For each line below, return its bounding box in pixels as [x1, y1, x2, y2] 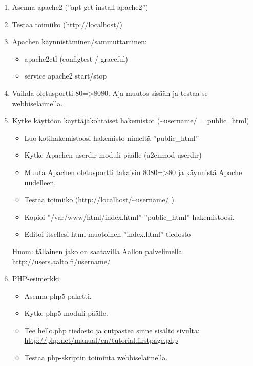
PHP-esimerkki [12, 273, 59, 284]
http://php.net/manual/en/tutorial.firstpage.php [24, 335, 178, 345]
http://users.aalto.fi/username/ [12, 256, 111, 266]
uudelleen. [24, 177, 56, 187]
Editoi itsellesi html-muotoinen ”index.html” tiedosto [24, 228, 191, 239]
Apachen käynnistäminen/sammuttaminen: [12, 36, 147, 47]
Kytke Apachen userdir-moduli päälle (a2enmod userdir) [24, 149, 202, 160]
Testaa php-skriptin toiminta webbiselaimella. [24, 352, 168, 363]
